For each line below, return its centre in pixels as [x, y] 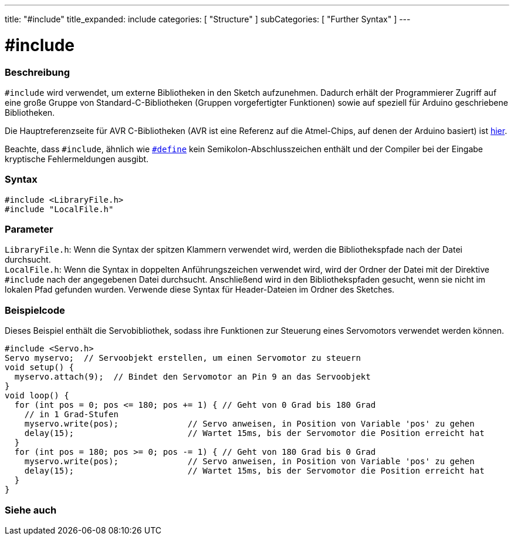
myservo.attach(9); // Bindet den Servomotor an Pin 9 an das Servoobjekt [192, 377]
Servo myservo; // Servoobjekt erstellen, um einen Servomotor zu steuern [183, 358]
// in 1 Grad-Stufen [71, 415]
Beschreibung [38, 72]
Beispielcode [35, 310]
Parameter [29, 229]
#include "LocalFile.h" [59, 209]
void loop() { [37, 396]
